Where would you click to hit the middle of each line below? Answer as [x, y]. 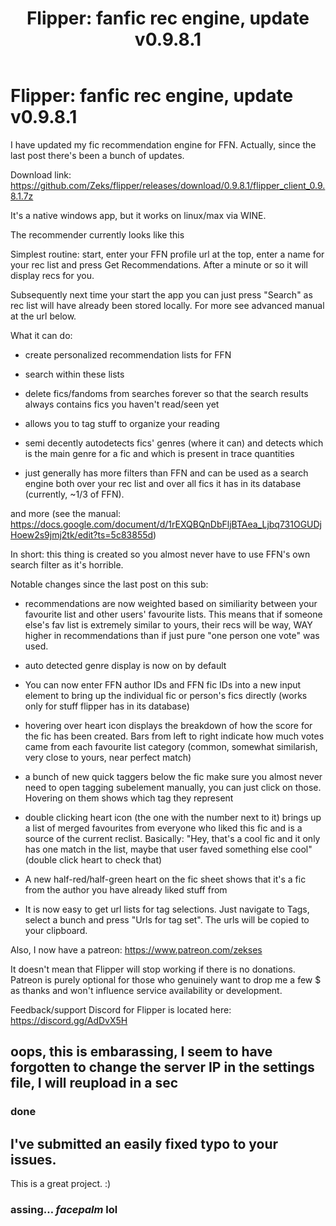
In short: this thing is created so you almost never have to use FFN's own [160, 554]
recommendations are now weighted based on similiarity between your [171, 603]
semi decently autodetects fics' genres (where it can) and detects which [174, 443]
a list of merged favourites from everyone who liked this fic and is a [163, 828]
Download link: [41, 174]
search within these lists [74, 374]
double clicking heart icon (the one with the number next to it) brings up [173, 817]
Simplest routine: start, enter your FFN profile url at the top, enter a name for [167, 254]
